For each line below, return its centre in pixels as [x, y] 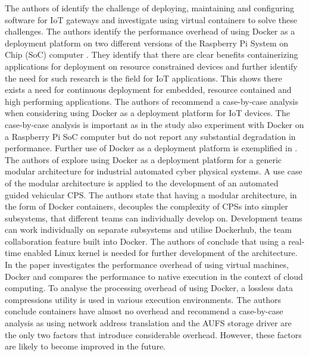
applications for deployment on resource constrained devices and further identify [151, 66]
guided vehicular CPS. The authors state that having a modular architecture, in [151, 194]
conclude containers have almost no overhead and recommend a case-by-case [144, 311]
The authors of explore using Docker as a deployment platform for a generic [143, 159]
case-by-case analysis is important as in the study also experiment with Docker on [154, 124]
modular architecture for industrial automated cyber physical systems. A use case [154, 171]
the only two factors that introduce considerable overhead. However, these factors [153, 334]
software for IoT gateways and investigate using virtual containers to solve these [151, 19]
